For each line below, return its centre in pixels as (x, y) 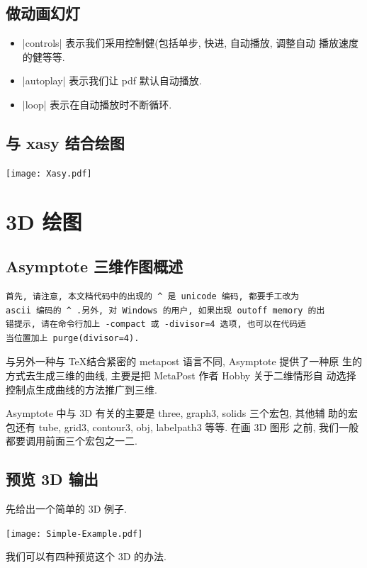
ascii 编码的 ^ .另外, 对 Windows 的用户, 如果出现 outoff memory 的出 (165, 310)
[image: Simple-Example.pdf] (74, 534)
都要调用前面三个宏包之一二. (72, 441)
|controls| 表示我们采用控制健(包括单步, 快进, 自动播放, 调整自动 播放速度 (190, 43)
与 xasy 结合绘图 (65, 142)
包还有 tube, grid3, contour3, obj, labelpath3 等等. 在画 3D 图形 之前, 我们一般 (182, 427)
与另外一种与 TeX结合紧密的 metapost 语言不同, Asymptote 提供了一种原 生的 (184, 361)
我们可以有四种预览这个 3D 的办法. (86, 556)
